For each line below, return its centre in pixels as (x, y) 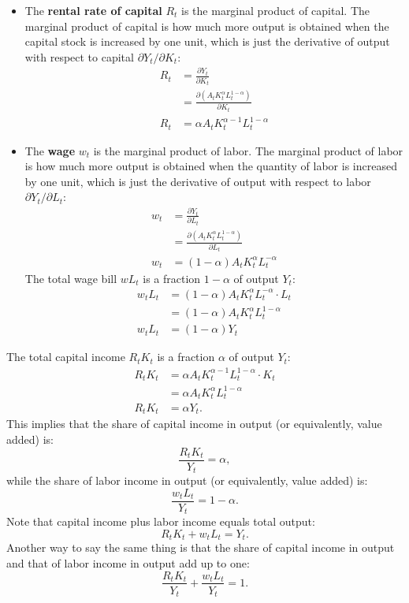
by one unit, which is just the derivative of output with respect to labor (198, 181)
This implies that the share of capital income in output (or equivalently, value (194, 424)
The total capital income (66, 357)
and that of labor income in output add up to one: (128, 562)
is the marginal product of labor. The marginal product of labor (248, 150)
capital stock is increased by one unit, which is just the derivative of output (207, 41)
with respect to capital (79, 56)
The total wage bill (71, 278)
